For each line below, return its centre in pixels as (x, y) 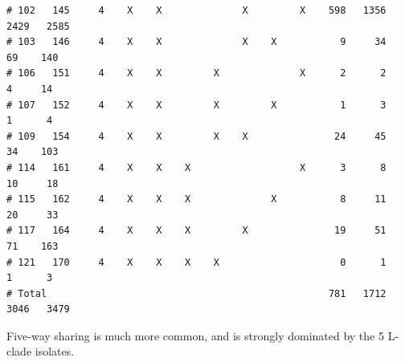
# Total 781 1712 (196, 293)
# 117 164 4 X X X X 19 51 (196, 231)
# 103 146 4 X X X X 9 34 (196, 42)
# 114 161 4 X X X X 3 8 (196, 167)
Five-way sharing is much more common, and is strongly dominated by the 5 (195, 335)
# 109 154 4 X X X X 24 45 (196, 136)
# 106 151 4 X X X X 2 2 (196, 73)
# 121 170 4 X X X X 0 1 (196, 262)
